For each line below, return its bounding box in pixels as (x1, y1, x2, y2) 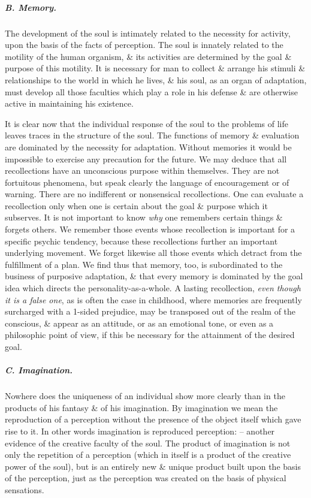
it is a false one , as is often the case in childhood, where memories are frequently (5, 293, 302, 306)
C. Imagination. (5, 364, 73, 376)
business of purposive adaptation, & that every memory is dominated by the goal (5, 270, 303, 282)
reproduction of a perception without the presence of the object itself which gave (5, 413, 301, 425)
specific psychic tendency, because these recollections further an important (5, 234, 278, 247)
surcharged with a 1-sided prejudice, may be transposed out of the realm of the (5, 305, 296, 318)
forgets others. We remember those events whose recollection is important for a (5, 223, 295, 236)
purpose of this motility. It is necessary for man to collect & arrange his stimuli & (5, 62, 306, 74)
